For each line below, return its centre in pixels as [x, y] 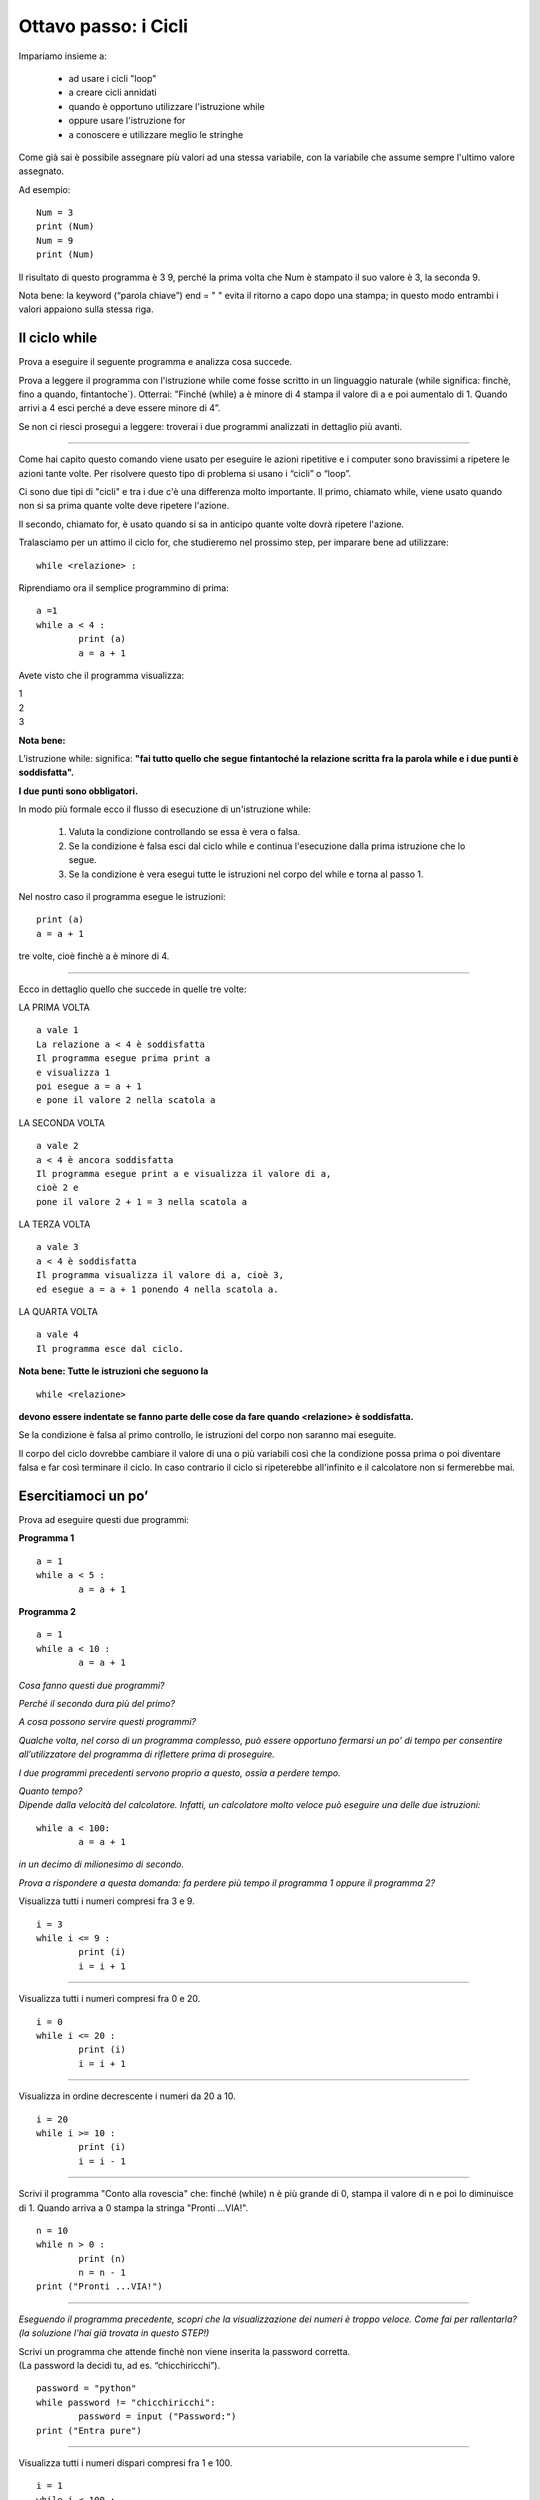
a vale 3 [57, 1247]
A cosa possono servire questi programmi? [107, 1722]
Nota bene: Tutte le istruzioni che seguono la [113, 1371]
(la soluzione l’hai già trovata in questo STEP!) [114, 2333]
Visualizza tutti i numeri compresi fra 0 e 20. [109, 1999]
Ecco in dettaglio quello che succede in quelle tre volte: [132, 989]
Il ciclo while [58, 338]
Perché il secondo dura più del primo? [96, 1703]
